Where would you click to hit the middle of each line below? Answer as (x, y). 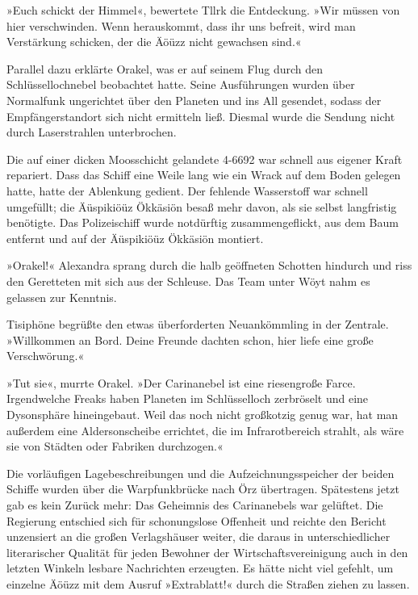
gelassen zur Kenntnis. (62, 297)
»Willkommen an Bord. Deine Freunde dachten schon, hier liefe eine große (190, 339)
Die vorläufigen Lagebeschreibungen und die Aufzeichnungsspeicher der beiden (201, 473)
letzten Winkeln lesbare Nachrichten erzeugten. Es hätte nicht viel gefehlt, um (200, 568)
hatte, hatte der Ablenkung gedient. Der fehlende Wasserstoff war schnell (187, 190)
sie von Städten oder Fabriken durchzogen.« (115, 446)
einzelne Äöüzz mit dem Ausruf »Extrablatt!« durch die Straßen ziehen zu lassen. (208, 584)
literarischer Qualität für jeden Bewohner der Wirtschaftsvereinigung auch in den (207, 552)
